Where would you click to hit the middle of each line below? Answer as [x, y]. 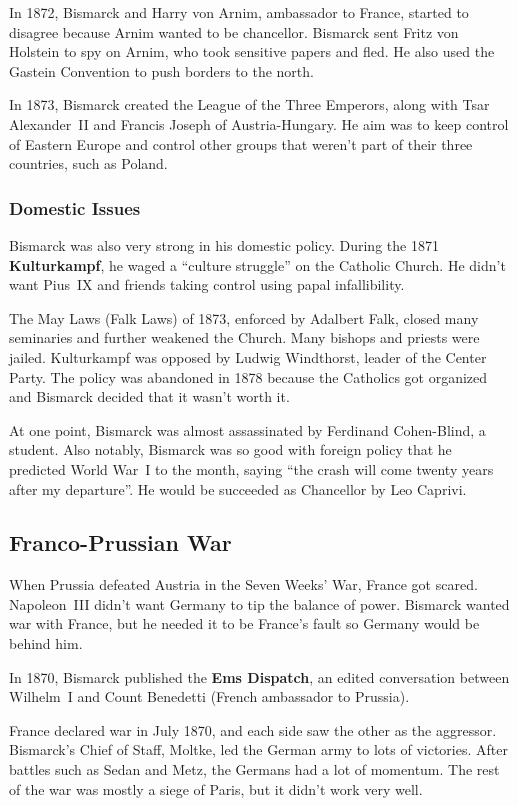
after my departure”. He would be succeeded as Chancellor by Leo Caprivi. [238, 488]
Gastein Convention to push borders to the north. [161, 70]
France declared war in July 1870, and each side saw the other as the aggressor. [253, 729]
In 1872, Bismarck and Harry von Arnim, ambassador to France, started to [239, 12]
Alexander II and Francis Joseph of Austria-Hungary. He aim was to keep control [259, 123]
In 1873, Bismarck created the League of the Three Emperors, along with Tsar [249, 104]
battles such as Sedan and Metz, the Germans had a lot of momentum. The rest [254, 769]
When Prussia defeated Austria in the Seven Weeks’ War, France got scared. [243, 584]
